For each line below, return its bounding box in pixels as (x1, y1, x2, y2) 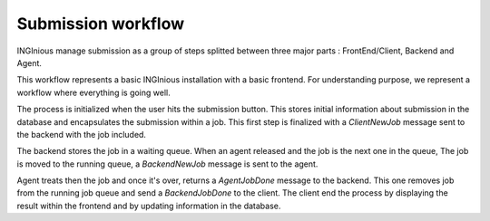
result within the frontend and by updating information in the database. (16, 200, 281, 211)
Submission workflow (16, 14, 185, 34)
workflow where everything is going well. (16, 87, 171, 98)
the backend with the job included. (16, 129, 147, 139)
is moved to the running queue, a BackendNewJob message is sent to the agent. (16, 159, 318, 169)
